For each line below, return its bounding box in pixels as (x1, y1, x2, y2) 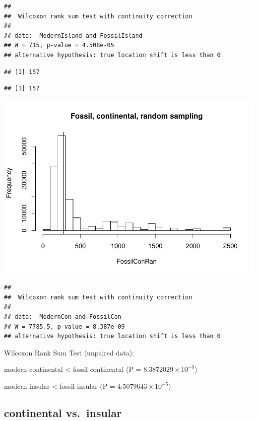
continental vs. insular (4, 405, 122, 420)
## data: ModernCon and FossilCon (4, 313, 122, 321)
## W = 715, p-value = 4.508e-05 (4, 42, 114, 49)
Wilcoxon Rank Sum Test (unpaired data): (4, 347, 134, 357)
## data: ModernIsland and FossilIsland (4, 32, 143, 39)
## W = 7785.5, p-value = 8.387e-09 (4, 323, 125, 330)
